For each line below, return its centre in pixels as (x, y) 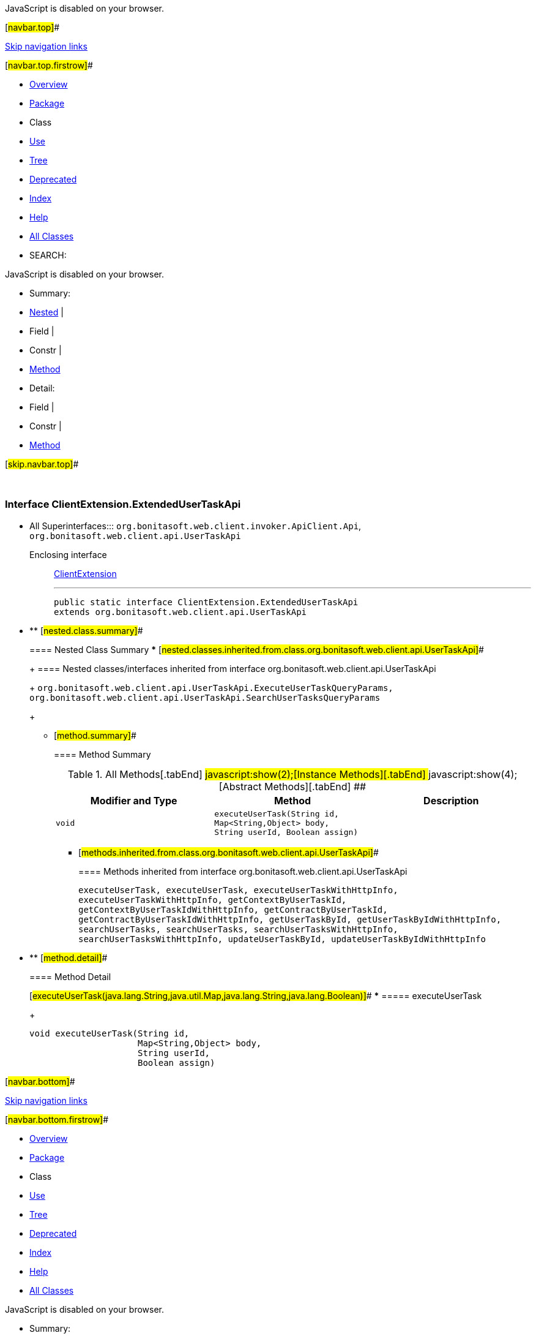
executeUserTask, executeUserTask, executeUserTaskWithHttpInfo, (238, 890)
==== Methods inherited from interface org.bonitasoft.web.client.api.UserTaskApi (243, 871)
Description (451, 800)
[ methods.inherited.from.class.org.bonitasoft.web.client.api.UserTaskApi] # (229, 852)
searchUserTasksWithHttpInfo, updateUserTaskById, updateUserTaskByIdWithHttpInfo (282, 939)
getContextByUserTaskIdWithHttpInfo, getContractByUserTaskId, (233, 909)
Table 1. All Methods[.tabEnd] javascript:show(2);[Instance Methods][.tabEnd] (247, 774)
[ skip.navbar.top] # (42, 464)
